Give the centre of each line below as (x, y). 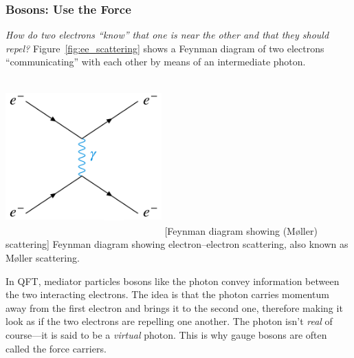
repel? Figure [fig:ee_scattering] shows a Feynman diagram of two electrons (165, 48)
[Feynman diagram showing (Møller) (241, 230)
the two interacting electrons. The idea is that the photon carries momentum (167, 294)
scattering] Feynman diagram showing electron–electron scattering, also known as (177, 244)
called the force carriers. (56, 348)
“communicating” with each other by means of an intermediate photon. (156, 62)
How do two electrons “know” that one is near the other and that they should (167, 35)
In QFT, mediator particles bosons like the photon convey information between (173, 281)
